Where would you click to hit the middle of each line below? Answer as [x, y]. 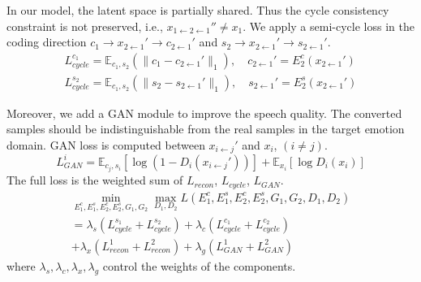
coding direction [47, 42]
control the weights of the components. [199, 265]
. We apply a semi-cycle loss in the [329, 26]
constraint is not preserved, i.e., [85, 26]
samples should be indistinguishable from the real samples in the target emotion [206, 129]
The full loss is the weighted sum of [95, 180]
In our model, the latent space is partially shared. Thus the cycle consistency [198, 10]
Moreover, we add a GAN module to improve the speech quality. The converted [204, 113]
